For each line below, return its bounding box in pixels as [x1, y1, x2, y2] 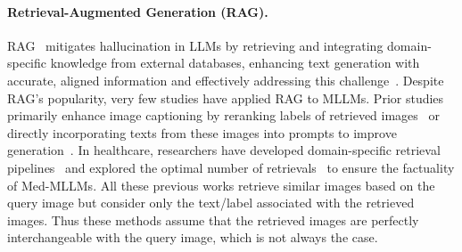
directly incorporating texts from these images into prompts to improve [7, 123, 397, 142]
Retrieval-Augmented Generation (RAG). [7, 2, 268, 20]
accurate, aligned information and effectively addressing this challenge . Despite [7, 70, 444, 89]
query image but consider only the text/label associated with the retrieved [7, 193, 415, 212]
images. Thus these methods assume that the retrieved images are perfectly [7, 210, 419, 229]
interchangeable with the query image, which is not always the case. [7, 228, 378, 247]
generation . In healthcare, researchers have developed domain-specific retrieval [7, 141, 441, 159]
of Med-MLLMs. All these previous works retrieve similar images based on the [7, 175, 435, 194]
